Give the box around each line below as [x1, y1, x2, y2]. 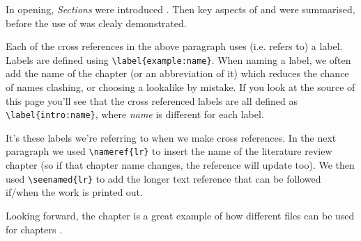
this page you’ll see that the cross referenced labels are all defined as [6, 93, 298, 108]
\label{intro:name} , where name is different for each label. [6, 107, 264, 122]
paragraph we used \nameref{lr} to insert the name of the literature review [6, 144, 332, 158]
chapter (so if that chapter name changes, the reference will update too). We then [6, 158, 355, 172]
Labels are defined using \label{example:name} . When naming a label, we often [6, 52, 351, 67]
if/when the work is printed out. [6, 185, 143, 199]
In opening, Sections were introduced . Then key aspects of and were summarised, [6, 2, 355, 16]
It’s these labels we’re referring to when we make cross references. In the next [6, 130, 337, 144]
